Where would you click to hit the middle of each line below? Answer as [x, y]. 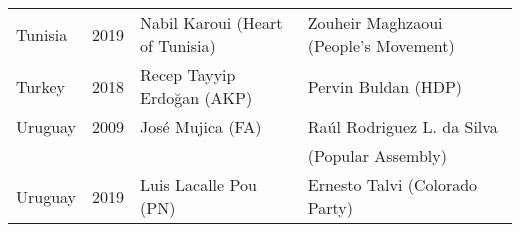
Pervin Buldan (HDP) [385, 86]
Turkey [40, 86]
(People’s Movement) [381, 45]
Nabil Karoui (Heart [211, 22]
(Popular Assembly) [377, 155]
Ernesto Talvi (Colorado [392, 184]
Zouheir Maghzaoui [375, 22]
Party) [330, 207]
